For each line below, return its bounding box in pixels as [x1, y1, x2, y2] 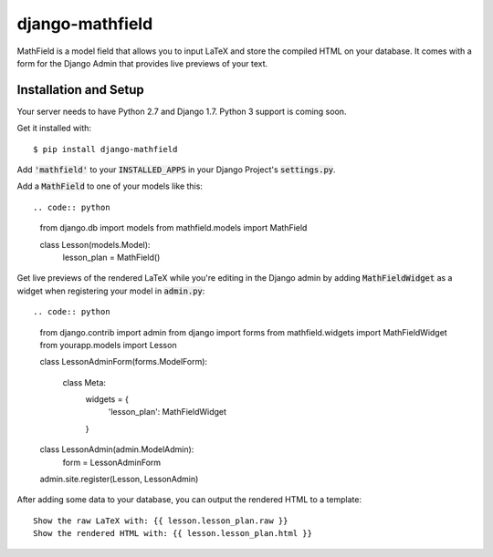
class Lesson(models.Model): [39, 239, 151, 250]
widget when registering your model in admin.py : [16, 285, 205, 296]
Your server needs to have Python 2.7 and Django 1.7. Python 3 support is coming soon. [16, 106, 347, 117]
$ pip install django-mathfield [33, 144, 178, 154]
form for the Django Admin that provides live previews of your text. [16, 57, 268, 68]
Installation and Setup [16, 82, 145, 98]
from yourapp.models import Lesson [39, 339, 177, 350]
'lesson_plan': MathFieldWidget [108, 407, 227, 418]
